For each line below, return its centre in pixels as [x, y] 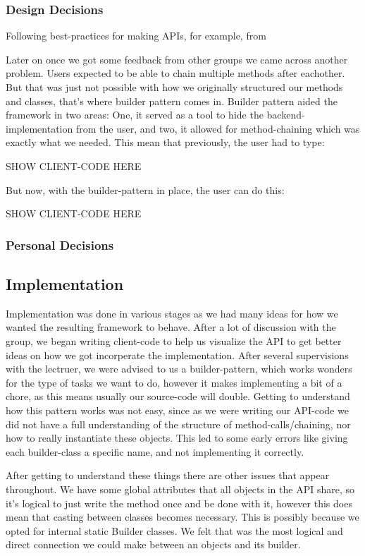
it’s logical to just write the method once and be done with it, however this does [179, 503]
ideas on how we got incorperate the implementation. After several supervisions [177, 355]
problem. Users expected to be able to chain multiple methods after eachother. [175, 73]
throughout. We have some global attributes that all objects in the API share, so [180, 489]
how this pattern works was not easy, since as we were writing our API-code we [177, 410]
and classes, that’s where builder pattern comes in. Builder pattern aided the [172, 101]
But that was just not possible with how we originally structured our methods [174, 87]
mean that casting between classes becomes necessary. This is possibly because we [182, 517]
